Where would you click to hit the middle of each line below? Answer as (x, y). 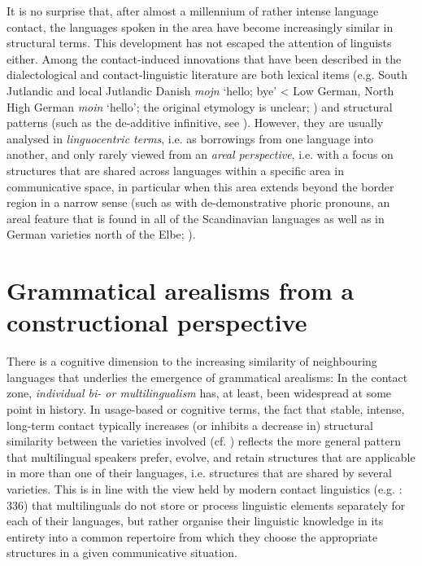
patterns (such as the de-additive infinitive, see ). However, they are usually (195, 123)
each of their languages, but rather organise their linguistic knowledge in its (195, 521)
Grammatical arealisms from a (181, 290)
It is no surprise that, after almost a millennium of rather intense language (193, 11)
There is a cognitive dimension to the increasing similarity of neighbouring (192, 361)
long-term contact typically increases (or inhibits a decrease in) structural (190, 425)
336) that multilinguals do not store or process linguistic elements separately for (206, 505)
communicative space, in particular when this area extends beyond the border (200, 186)
